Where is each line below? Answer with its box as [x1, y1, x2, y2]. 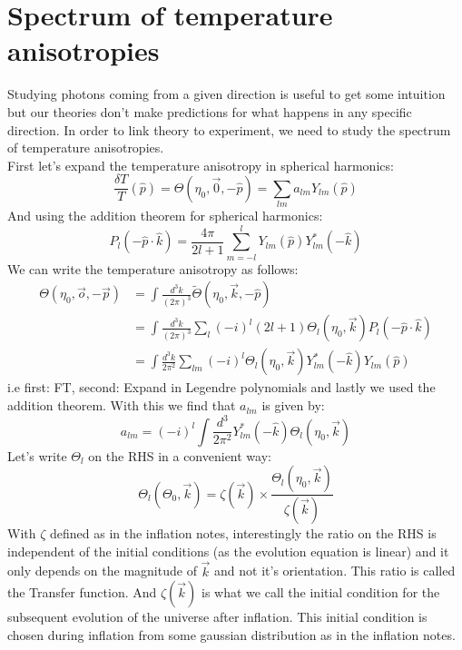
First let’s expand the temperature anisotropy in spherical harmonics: [7, 155, 394, 174]
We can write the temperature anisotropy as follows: [7, 259, 299, 278]
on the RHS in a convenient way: [88, 446, 271, 465]
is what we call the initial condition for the [202, 583, 440, 602]
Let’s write [7, 446, 67, 465]
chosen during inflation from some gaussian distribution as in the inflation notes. [7, 625, 456, 644]
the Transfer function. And [7, 583, 157, 602]
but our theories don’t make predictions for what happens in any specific [7, 102, 412, 121]
